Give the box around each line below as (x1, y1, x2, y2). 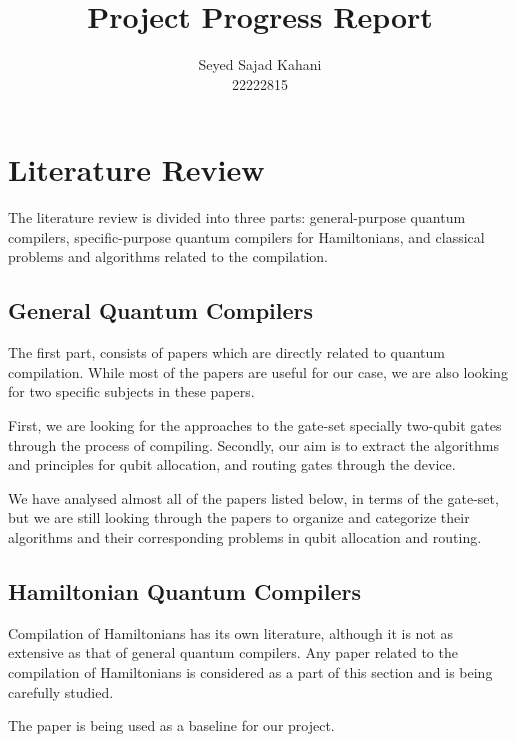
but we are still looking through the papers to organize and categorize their (8, 507, 470, 528)
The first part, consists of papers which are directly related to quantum (8, 342, 445, 363)
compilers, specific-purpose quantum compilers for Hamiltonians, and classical (8, 226, 485, 247)
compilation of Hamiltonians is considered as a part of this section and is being (8, 661, 493, 682)
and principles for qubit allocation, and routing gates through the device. (8, 454, 456, 475)
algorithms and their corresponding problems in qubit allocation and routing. (8, 526, 482, 547)
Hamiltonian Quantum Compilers (8, 575, 361, 606)
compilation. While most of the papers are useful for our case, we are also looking (8, 361, 508, 382)
